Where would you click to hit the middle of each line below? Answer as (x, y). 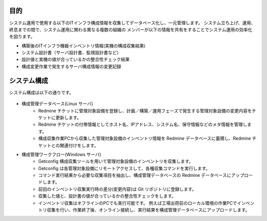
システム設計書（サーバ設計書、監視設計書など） (71, 53)
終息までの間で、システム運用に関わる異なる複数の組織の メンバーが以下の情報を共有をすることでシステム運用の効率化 (131, 29)
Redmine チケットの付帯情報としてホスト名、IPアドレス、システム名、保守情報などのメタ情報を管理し (143, 124)
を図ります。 (22, 37)
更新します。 (68, 117)
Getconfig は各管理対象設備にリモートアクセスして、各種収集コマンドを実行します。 (124, 168)
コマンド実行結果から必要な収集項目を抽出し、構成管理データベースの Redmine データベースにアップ (141, 175)
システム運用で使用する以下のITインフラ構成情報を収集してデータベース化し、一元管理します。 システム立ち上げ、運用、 (132, 23)
